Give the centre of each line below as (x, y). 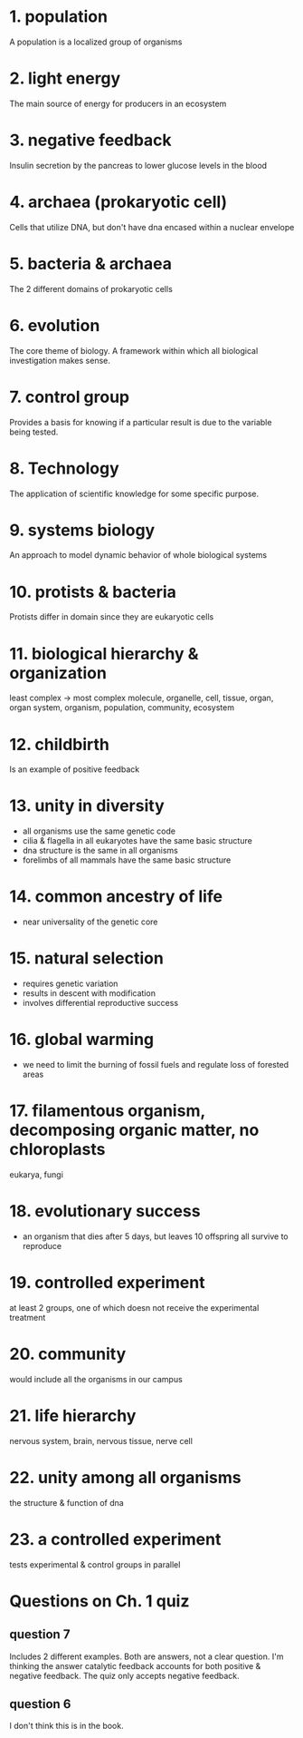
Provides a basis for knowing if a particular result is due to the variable (141, 422)
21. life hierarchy (73, 1416)
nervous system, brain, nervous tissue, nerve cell (101, 1440)
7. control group (70, 397)
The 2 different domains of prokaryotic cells (91, 288)
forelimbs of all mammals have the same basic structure (127, 860)
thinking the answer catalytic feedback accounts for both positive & (135, 1665)
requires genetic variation (70, 984)
